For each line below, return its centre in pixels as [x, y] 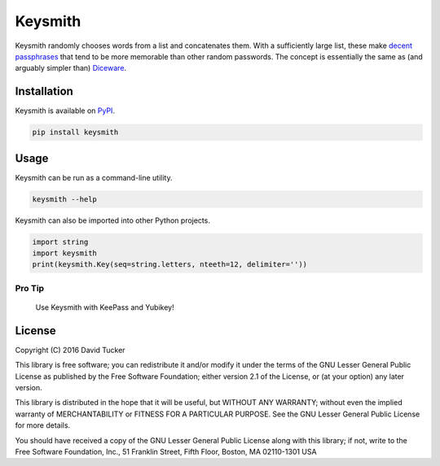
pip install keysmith [75, 133]
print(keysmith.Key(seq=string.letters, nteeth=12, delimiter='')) [170, 265]
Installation [44, 91]
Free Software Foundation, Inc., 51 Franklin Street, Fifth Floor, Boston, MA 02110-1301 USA [166, 452]
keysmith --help [65, 199]
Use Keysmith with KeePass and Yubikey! [105, 307]
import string [60, 242]
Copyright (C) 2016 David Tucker [70, 350]
